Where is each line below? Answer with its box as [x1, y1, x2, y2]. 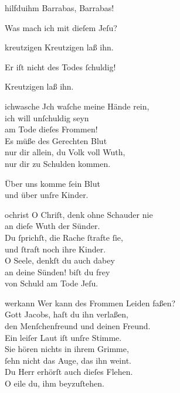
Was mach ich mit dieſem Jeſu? [5, 21, 117, 33]
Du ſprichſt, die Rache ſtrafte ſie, [5, 231, 123, 243]
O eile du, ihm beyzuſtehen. [5, 377, 104, 389]
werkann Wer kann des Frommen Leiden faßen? [5, 296, 176, 309]
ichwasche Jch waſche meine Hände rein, [5, 100, 150, 112]
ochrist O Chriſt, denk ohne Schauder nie [5, 208, 153, 220]
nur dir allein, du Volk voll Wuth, [5, 146, 125, 158]
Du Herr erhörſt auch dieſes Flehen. [5, 365, 133, 378]
